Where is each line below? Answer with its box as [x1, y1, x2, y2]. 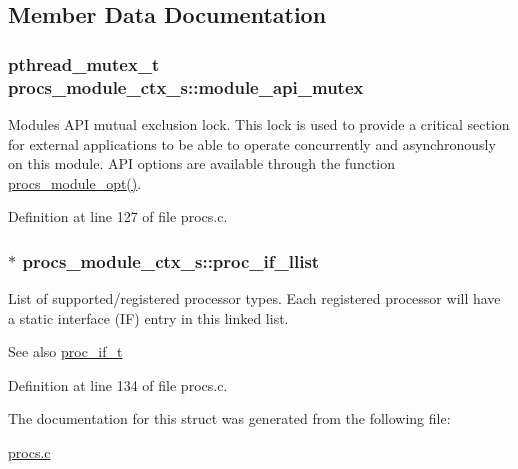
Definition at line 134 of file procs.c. [8, 374, 228, 395]
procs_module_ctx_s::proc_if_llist [22, 248, 320, 273]
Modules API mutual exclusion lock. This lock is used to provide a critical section [8, 113, 510, 134]
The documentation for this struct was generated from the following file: [8, 408, 451, 429]
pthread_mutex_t [8, 51, 160, 76]
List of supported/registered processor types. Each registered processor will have [8, 288, 501, 309]
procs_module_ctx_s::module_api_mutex [8, 74, 364, 99]
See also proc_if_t [8, 341, 123, 362]
